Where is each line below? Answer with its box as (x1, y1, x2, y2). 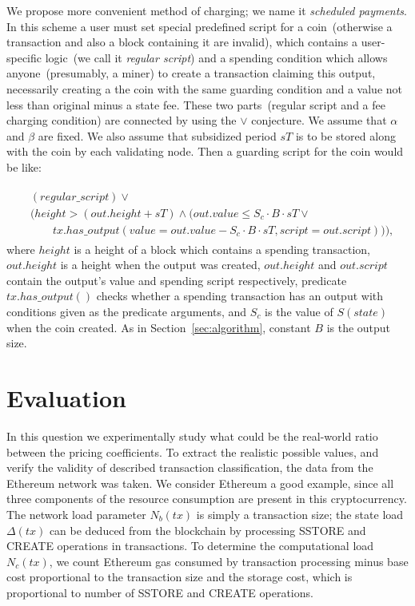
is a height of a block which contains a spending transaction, (74, 240, 371, 257)
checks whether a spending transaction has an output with (96, 287, 384, 304)
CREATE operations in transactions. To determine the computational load (6, 537, 374, 554)
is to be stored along (295, 127, 396, 144)
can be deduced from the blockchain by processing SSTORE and (49, 521, 366, 538)
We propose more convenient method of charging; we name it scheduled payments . (6, 2, 407, 18)
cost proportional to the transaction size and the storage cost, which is (6, 568, 353, 585)
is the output (326, 319, 391, 335)
